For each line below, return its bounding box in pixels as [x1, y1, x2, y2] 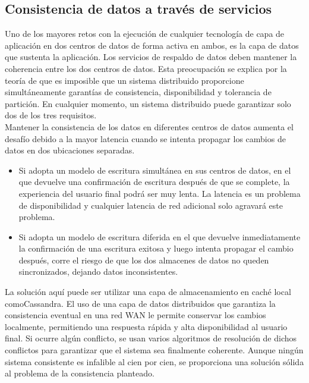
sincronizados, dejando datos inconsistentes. [18, 265, 178, 278]
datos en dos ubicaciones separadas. [5, 144, 135, 156]
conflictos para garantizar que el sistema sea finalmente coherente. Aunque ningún [5, 344, 304, 356]
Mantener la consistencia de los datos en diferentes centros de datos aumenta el [5, 120, 294, 133]
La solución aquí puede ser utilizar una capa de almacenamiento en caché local [5, 285, 291, 298]
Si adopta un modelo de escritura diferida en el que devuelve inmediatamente [18, 230, 301, 243]
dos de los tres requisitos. [5, 109, 97, 121]
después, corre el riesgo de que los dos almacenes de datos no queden [18, 253, 269, 266]
